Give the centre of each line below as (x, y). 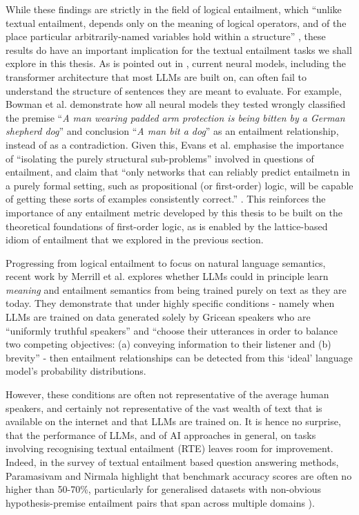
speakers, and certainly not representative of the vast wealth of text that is (164, 408)
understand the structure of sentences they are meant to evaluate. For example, (174, 90)
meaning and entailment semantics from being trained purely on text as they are (176, 289)
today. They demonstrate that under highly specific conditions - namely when (170, 303)
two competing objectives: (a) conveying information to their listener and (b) (168, 344)
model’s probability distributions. (76, 371)
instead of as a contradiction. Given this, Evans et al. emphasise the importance (175, 144)
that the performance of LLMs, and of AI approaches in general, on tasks (161, 434)
